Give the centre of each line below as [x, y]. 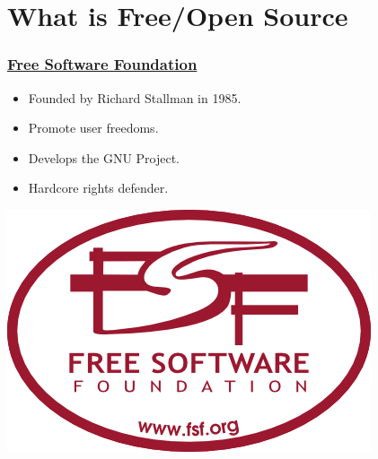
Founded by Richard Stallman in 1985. [135, 97]
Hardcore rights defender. [98, 188]
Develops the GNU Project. [104, 157]
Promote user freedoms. [93, 128]
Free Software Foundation [102, 64]
